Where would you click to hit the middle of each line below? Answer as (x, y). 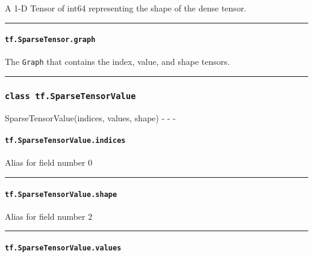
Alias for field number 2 (49, 216)
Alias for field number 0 (49, 162)
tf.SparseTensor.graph (50, 40)
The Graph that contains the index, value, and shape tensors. (117, 62)
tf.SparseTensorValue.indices (65, 141)
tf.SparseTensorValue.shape (61, 194)
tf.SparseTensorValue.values (63, 248)
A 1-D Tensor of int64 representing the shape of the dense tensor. (126, 8)
